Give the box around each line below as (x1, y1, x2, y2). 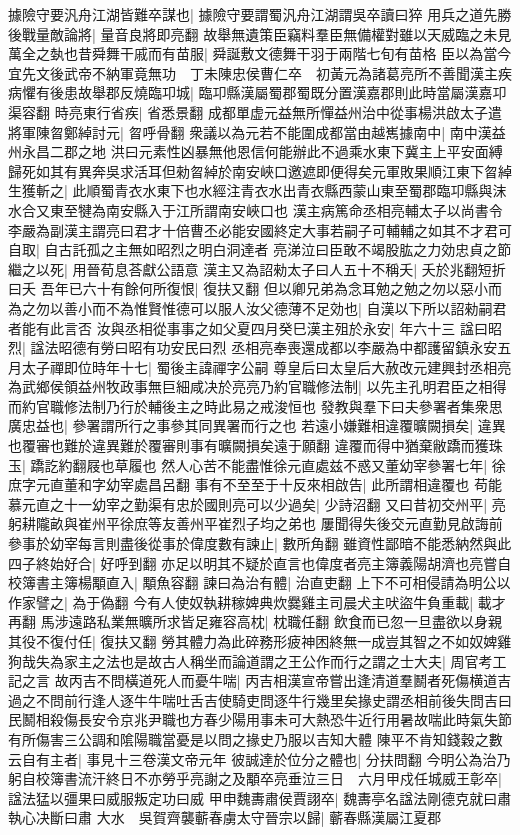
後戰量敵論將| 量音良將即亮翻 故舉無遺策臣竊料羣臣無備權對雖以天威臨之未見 (8, 23, 512, 44)
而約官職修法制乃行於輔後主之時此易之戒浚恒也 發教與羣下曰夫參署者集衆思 (8, 395, 503, 416)
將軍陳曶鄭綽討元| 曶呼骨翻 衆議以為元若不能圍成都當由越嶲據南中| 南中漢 (8, 121, 492, 142)
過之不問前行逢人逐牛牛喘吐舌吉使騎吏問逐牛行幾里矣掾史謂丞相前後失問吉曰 (8, 689, 512, 710)
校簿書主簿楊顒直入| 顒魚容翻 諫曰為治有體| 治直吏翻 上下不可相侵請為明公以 (8, 572, 511, 593)
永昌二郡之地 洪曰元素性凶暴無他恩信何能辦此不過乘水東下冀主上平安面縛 (21, 141, 503, 162)
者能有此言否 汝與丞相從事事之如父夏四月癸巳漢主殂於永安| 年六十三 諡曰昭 (8, 317, 502, 338)
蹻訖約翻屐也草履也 (30, 454, 157, 475)
